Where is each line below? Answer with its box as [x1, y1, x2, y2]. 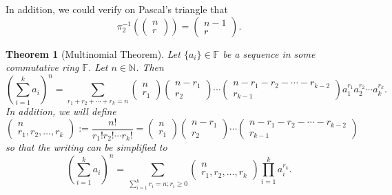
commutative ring [6, 60, 79, 74]
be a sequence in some [223, 46, 316, 61]
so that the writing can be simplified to [6, 140, 167, 154]
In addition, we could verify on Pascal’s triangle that [6, 2, 228, 16]
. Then [136, 60, 164, 74]
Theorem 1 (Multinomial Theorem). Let [6, 46, 180, 61]
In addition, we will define [6, 104, 116, 119]
